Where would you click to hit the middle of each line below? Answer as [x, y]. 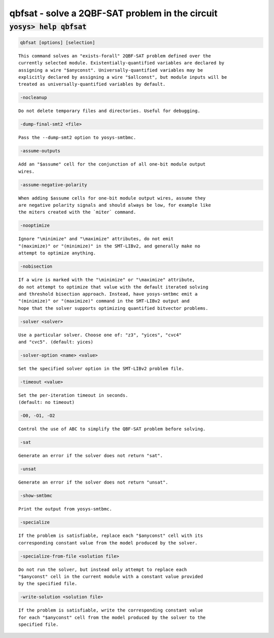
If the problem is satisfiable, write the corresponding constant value [111, 610]
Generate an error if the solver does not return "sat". [91, 456]
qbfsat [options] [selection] [58, 42]
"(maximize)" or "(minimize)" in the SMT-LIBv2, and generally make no [109, 246]
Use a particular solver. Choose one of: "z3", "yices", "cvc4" [100, 335]
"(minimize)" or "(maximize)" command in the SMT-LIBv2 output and [104, 301]
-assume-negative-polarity [54, 185]
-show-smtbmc [36, 496]
